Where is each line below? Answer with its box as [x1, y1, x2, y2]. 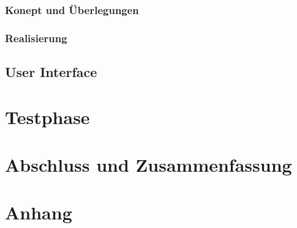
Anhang [5, 200, 72, 225]
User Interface [5, 62, 97, 81]
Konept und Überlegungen [5, 2, 139, 17]
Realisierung [5, 30, 67, 45]
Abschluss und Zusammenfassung [5, 152, 292, 177]
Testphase [5, 104, 90, 129]
